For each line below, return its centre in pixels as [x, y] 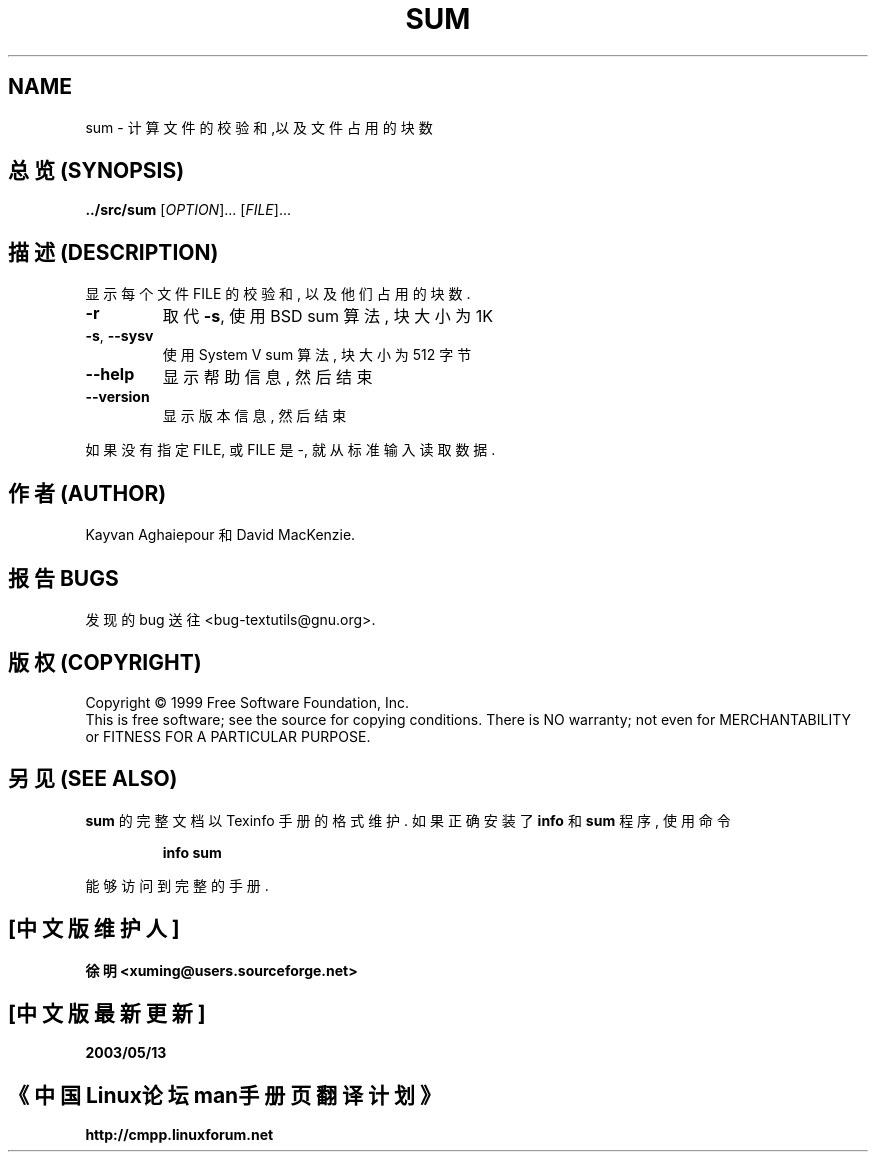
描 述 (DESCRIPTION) [113, 252]
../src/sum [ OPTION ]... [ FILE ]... [188, 210]
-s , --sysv [119, 336]
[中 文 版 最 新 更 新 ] [107, 1013]
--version [117, 397]
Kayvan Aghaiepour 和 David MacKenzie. [220, 535]
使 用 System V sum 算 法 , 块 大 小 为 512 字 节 [317, 355]
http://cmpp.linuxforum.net [179, 1135]
